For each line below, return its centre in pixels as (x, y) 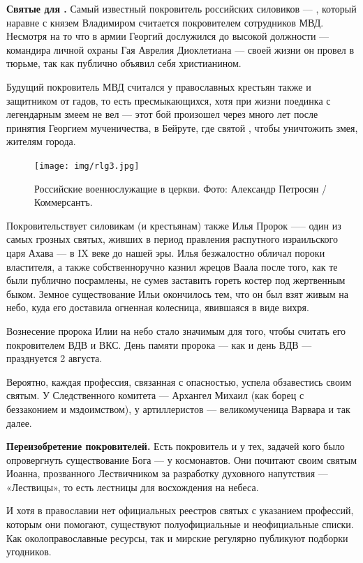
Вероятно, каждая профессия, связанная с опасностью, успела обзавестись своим (179, 381)
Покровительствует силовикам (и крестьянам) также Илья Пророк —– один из (174, 225)
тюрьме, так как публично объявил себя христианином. (124, 63)
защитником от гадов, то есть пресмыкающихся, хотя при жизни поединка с (169, 100)
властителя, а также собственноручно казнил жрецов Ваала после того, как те (172, 266)
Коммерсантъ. (64, 202)
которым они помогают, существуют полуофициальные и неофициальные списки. (180, 524)
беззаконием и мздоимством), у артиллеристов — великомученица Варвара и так (178, 408)
